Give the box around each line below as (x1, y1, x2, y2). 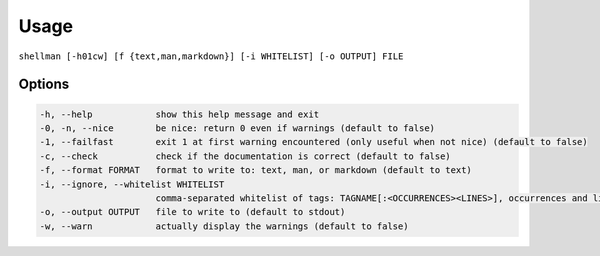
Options (18, 76, 70, 93)
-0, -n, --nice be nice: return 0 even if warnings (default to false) (39, 122, 435, 134)
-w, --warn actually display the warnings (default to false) (39, 220, 409, 232)
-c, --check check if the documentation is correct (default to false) (39, 150, 452, 162)
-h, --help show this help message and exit (39, 108, 320, 120)
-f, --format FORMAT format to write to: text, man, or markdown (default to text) (39, 165, 472, 176)
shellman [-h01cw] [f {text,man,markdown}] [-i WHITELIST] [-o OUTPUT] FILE (18, 50, 404, 62)
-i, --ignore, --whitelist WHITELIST (39, 178, 225, 190)
